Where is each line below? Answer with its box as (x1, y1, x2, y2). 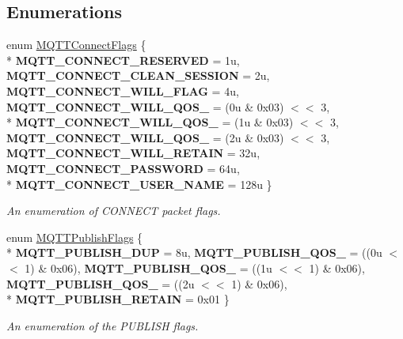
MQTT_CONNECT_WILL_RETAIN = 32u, (6, 145, 260, 161)
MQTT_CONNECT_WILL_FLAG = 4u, (6, 82, 239, 99)
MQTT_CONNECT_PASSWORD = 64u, (6, 160, 240, 176)
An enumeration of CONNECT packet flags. (6, 202, 221, 219)
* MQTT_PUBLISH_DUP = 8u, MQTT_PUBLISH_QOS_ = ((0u (6, 244, 382, 261)
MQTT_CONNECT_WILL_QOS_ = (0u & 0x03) (6, 98, 284, 115)
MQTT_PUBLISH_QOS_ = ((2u (6, 275, 195, 292)
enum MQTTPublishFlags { (6, 228, 143, 245)
